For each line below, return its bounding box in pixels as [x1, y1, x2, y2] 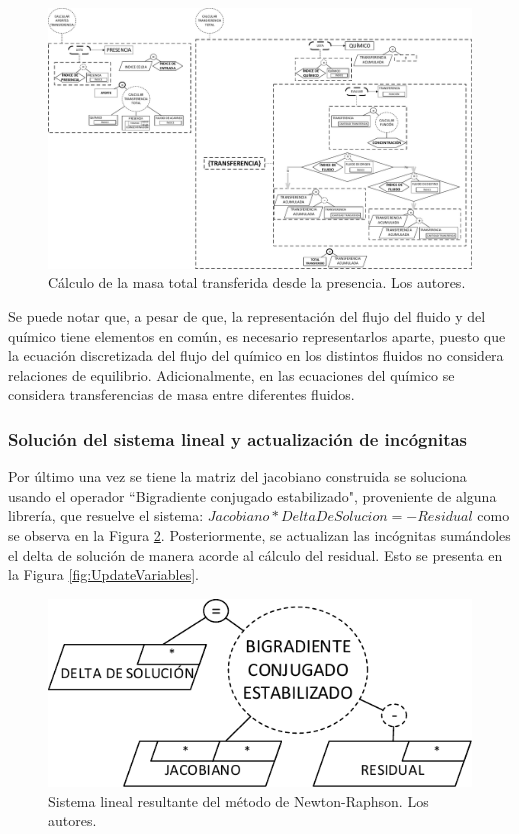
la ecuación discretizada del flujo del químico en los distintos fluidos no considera [8, 345, 504, 366]
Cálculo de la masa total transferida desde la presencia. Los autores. [48, 272, 466, 293]
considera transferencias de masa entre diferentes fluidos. [8, 384, 355, 405]
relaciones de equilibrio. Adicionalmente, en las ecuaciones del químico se [8, 364, 455, 385]
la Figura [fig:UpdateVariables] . [8, 564, 199, 585]
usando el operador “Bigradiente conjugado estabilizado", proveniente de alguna [8, 485, 497, 506]
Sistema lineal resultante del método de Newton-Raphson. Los [48, 790, 429, 811]
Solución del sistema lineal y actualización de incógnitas [8, 426, 468, 451]
